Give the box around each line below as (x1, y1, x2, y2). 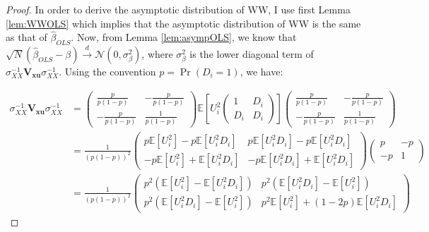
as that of (6, 30, 47, 44)
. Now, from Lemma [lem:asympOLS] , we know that (71, 30, 297, 44)
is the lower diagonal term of (189, 47, 314, 61)
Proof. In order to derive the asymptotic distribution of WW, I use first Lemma (6, 2, 351, 16)
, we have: (240, 64, 283, 78)
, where (141, 47, 173, 61)
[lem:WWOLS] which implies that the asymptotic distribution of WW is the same (6, 16, 361, 30)
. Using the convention (59, 64, 156, 78)
